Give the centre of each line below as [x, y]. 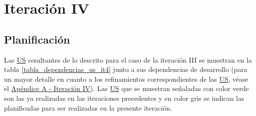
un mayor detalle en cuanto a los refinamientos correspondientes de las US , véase [126, 79]
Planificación [37, 39]
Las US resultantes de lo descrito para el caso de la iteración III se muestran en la [128, 59]
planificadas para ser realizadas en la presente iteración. [88, 107]
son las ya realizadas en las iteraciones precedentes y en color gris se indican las [124, 98]
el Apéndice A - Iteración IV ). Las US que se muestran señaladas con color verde [127, 88]
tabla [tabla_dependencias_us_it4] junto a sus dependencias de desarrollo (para [126, 69]
